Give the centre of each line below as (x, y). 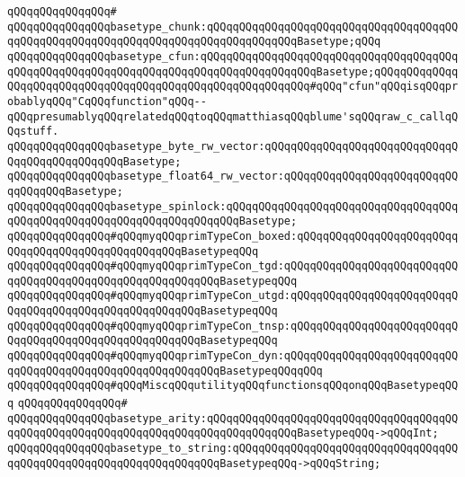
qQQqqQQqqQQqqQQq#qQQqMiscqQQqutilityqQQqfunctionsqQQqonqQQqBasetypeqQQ (233, 386)
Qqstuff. (33, 132)
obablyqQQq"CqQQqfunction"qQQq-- (107, 101)
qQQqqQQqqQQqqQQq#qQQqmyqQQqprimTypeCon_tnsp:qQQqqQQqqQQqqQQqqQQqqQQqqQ (233, 326)
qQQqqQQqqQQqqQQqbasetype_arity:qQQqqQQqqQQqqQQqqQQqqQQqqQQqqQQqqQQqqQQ (233, 418)
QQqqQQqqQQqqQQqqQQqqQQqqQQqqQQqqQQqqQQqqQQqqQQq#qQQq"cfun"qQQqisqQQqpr (233, 87)
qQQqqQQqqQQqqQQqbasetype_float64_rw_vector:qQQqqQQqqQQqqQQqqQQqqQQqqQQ (233, 177)
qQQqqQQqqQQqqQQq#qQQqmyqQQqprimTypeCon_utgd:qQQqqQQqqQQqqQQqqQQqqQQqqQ (233, 296)
